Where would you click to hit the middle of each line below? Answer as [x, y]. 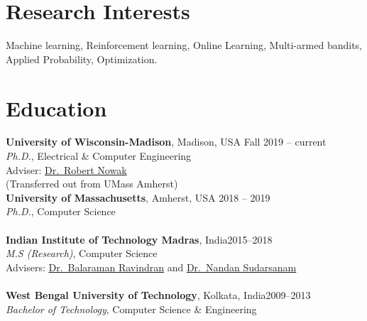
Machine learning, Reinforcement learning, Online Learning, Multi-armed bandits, [184, 45]
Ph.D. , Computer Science [61, 211]
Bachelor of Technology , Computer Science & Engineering [131, 309]
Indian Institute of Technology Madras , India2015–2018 [139, 239]
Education [56, 108]
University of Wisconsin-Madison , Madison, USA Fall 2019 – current [166, 142]
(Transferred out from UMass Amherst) [92, 184]
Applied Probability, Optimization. [82, 59]
